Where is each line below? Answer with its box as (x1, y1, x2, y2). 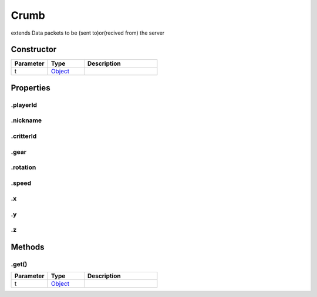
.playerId (11, 100, 38, 109)
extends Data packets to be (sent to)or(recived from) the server (11, 29, 165, 36)
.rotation (11, 163, 36, 171)
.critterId (11, 132, 37, 140)
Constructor (11, 45, 57, 55)
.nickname (11, 116, 42, 124)
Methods (11, 242, 45, 252)
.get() (11, 260, 28, 268)
